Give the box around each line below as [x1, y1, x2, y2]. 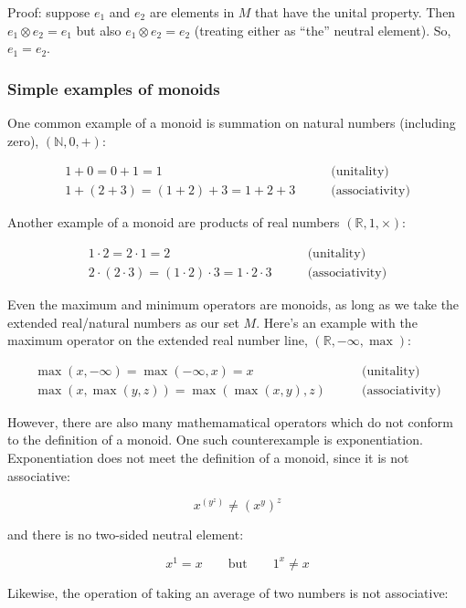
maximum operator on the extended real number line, [7, 330, 308, 350]
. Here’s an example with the [256, 312, 418, 331]
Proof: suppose [7, 3, 90, 21]
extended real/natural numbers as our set [7, 312, 239, 331]
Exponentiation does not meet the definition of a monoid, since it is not [7, 447, 409, 466]
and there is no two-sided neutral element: [7, 525, 244, 544]
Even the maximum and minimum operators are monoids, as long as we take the [7, 294, 460, 313]
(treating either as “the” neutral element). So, [194, 20, 451, 39]
